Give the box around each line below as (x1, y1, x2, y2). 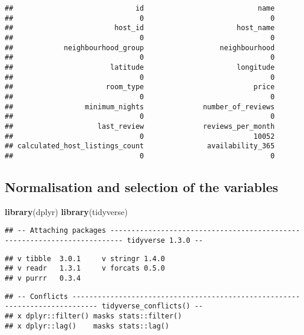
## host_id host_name (5, 24, 275, 32)
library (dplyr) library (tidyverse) (5, 205, 128, 217)
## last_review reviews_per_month (5, 122, 275, 131)
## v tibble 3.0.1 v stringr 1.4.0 (5, 254, 166, 263)
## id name (5, 4, 275, 12)
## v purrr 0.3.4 (5, 274, 81, 282)
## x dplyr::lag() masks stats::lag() (5, 321, 170, 330)
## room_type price (5, 83, 275, 92)
